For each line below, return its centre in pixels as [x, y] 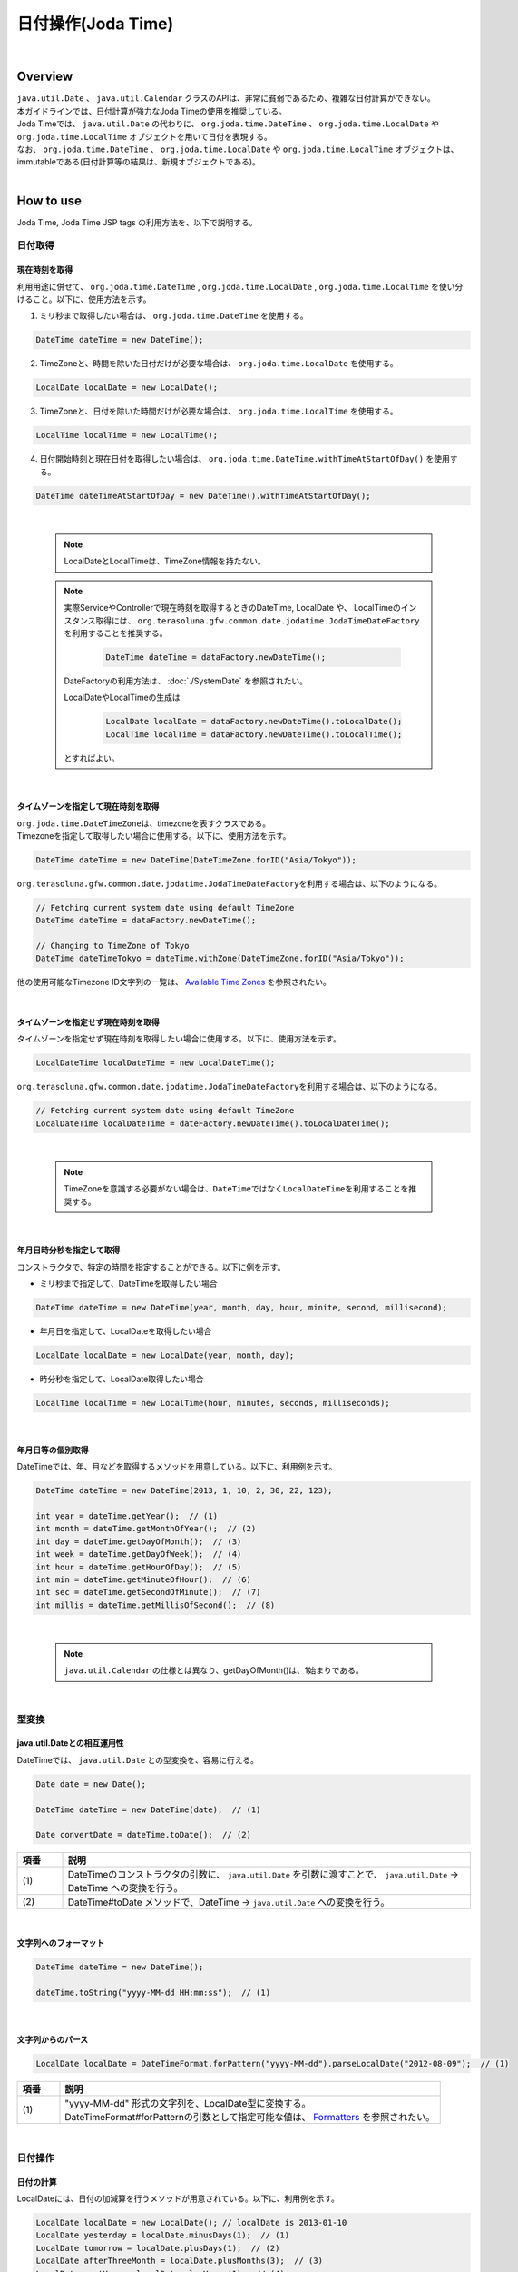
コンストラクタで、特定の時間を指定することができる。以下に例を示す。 [151, 1267]
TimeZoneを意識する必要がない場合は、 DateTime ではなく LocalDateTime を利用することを [236, 1189]
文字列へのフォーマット [60, 1943]
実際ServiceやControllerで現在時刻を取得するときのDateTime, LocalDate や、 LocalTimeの [232, 608]
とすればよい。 [92, 758]
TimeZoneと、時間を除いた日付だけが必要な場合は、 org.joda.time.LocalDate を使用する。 [219, 364]
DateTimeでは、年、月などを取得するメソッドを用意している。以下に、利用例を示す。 [177, 1467]
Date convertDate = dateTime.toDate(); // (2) [143, 1835]
